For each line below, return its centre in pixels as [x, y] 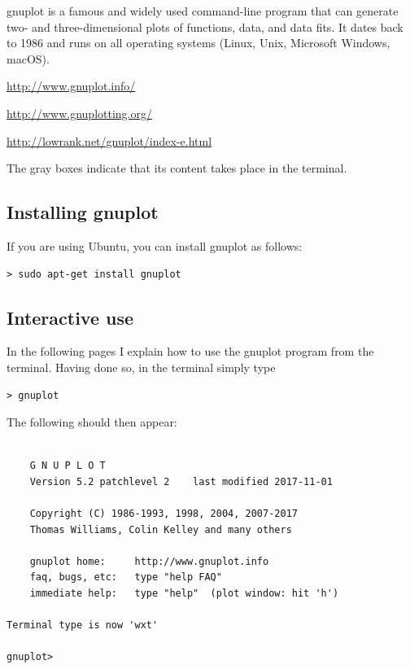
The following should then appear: [92, 422]
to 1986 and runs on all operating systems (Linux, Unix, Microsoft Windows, [198, 43]
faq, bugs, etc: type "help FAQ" [126, 577]
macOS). [28, 58]
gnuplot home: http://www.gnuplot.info [149, 561]
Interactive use [70, 317]
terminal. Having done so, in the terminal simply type [141, 367]
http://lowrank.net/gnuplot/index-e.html [109, 140]
